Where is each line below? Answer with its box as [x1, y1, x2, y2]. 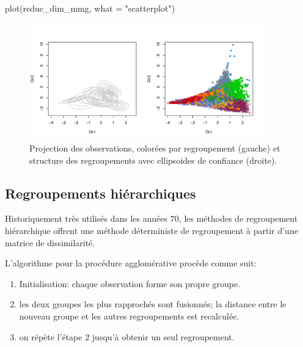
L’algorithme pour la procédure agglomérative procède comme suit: [5, 257, 257, 269]
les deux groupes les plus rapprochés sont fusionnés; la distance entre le [19, 298, 287, 310]
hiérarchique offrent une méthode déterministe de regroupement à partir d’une [5, 224, 298, 236]
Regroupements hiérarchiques [5, 183, 196, 202]
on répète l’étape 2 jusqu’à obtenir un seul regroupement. [19, 330, 235, 343]
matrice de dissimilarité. [5, 236, 95, 249]
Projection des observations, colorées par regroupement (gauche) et [29, 141, 280, 154]
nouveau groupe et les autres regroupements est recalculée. [19, 309, 239, 322]
